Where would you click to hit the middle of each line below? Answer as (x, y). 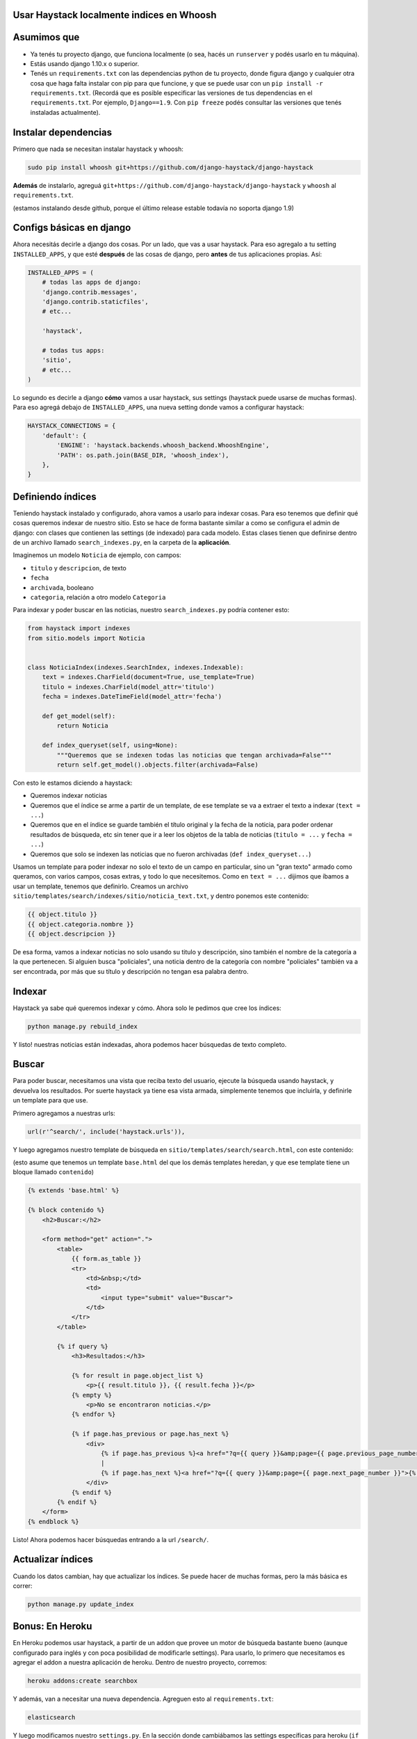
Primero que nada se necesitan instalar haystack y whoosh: (98, 149)
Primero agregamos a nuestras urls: (64, 1113)
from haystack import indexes (79, 628)
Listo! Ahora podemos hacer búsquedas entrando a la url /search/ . (111, 1539)
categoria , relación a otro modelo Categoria (98, 598)
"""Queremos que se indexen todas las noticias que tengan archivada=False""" (194, 755)
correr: (23, 1585)
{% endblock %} (53, 1521)
